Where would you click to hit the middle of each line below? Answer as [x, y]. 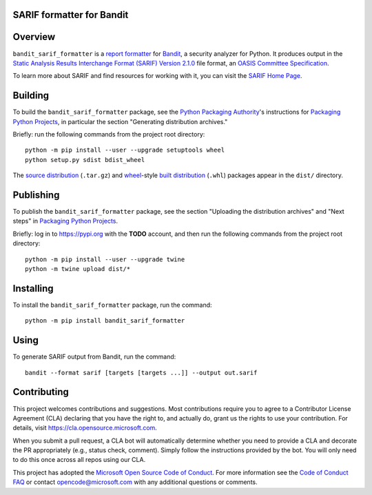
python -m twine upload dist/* [78, 269]
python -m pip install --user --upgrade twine [105, 259]
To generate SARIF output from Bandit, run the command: [94, 357]
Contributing [41, 392]
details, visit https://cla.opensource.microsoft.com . [85, 428]
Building [31, 95]
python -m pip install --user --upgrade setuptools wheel [125, 150]
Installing [33, 289]
